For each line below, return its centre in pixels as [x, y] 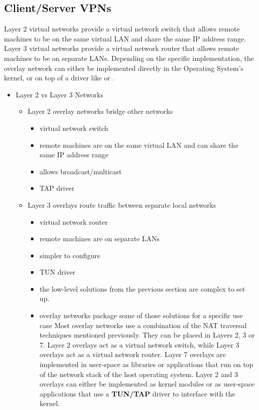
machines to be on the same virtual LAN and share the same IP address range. [125, 38]
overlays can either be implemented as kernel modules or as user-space [147, 384]
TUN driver [58, 272]
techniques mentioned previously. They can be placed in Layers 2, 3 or [147, 335]
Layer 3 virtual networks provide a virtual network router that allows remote [122, 48]
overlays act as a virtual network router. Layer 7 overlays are [133, 354]
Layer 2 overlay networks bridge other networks [100, 111]
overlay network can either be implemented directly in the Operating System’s [124, 68]
